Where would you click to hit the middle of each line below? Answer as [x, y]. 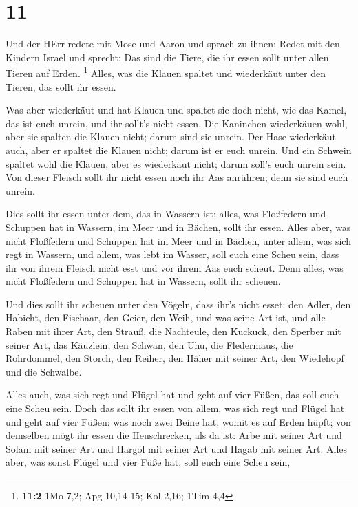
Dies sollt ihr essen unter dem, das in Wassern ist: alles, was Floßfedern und [166, 214]
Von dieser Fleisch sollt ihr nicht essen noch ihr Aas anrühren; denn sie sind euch [177, 177]
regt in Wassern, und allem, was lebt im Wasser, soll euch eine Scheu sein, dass [172, 254]
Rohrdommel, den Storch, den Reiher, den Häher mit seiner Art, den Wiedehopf [175, 358]
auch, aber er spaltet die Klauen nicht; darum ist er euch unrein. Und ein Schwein [179, 150]
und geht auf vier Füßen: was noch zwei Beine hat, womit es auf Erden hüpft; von [178, 421]
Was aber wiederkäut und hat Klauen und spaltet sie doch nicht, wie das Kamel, [176, 110]
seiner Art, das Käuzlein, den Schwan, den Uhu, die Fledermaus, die [149, 344]
